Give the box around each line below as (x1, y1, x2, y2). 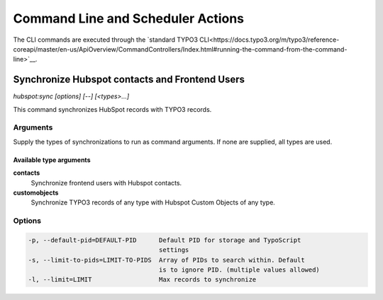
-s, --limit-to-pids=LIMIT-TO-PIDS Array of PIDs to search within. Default (28, 255, 305, 264)
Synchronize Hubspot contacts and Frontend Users (13, 74, 245, 86)
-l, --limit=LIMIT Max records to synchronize (28, 276, 257, 284)
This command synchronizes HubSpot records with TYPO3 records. (13, 105, 212, 113)
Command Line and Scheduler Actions (13, 11, 245, 26)
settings (158, 246, 189, 254)
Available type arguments (13, 156, 91, 164)
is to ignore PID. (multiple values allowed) (158, 266, 321, 274)
